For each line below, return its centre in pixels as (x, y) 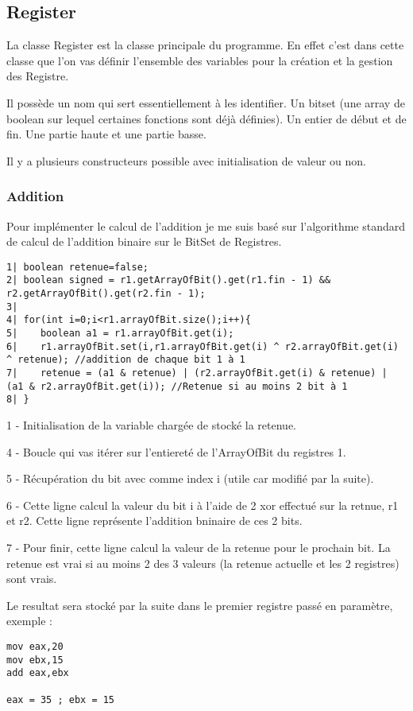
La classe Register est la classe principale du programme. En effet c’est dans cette (205, 45)
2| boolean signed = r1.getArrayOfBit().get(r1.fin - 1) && (169, 280)
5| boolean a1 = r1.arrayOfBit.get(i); (120, 334)
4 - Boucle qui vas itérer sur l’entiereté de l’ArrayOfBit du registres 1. (176, 451)
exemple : (29, 621)
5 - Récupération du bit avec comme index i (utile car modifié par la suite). (190, 478)
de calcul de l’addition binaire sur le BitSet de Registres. (144, 241)
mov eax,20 (35, 646)
